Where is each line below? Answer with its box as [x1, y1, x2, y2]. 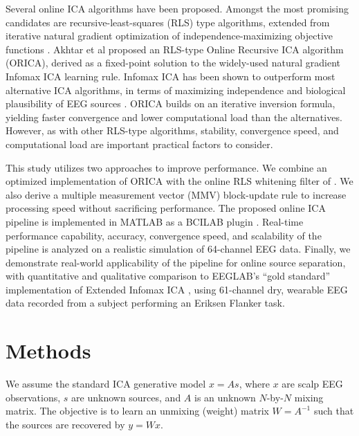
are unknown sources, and [71, 390, 181, 404]
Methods [6, 336, 91, 365]
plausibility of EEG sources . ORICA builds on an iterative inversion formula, [6, 96, 335, 111]
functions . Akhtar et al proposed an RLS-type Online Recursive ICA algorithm [6, 42, 344, 56]
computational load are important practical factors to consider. [6, 136, 273, 151]
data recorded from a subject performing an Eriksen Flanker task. [6, 296, 285, 310]
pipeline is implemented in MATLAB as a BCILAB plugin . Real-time [6, 214, 304, 228]
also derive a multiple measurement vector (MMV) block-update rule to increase [6, 187, 347, 201]
